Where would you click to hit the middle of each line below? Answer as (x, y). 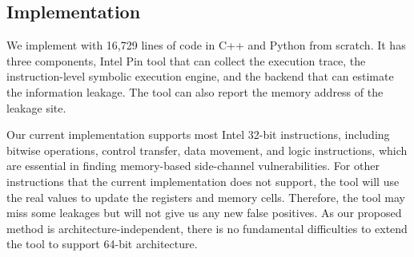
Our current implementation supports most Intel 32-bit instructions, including (198, 134)
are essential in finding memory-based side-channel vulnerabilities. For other (193, 166)
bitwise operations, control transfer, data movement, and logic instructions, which (207, 150)
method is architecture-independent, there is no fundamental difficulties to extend (207, 228)
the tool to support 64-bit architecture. (102, 244)
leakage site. (36, 107)
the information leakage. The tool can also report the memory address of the (195, 91)
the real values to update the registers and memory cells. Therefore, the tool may (206, 197)
